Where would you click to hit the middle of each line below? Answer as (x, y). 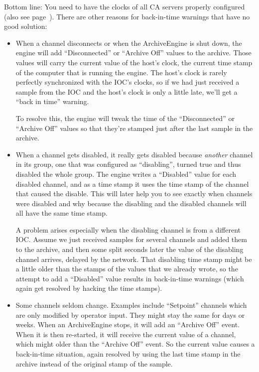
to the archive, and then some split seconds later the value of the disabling (129, 249)
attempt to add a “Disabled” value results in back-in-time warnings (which (130, 278)
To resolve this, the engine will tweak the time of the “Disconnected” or (125, 118)
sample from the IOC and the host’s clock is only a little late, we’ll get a (127, 91)
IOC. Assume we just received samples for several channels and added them (131, 239)
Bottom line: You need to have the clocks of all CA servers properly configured (125, 6)
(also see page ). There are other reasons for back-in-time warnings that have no (127, 16)
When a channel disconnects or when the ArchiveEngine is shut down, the (129, 43)
